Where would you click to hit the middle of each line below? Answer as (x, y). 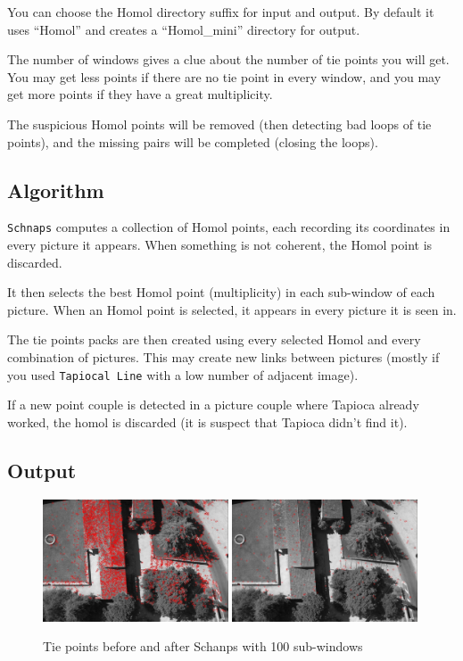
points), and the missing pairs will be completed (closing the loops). (193, 141)
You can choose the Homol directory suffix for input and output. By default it (221, 12)
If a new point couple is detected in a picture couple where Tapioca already (213, 405)
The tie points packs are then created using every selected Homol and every (214, 339)
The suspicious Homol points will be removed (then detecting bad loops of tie (219, 124)
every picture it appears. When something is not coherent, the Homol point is (220, 245)
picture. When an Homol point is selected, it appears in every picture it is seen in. (232, 309)
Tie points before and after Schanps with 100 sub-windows (203, 646)
